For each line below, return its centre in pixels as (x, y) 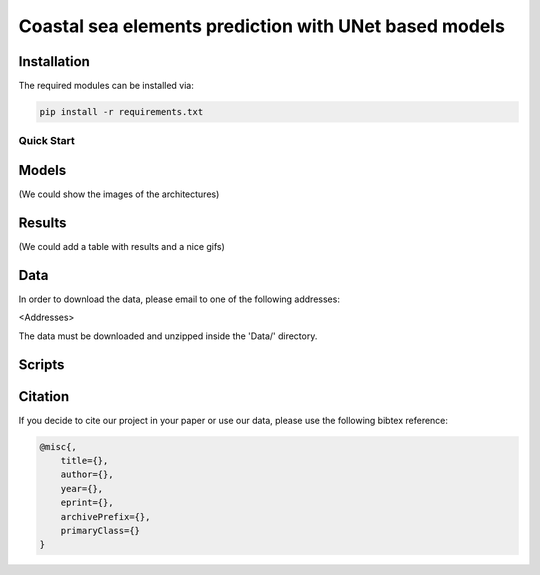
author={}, (87, 474)
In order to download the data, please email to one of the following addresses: (179, 299)
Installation (54, 61)
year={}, (82, 488)
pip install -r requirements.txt (121, 112)
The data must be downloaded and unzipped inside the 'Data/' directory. (168, 336)
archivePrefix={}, (105, 516)
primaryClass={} (100, 530)
